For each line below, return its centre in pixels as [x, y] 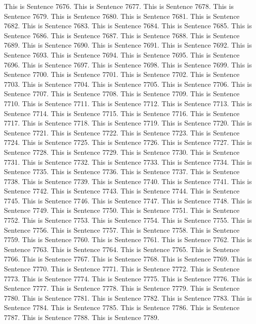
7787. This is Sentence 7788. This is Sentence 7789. [82, 317]
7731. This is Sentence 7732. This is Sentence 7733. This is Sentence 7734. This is [128, 162]
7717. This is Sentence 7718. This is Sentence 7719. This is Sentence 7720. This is [128, 123]
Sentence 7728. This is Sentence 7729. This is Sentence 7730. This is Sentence [122, 152]
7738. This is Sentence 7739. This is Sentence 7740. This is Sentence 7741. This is [128, 181]
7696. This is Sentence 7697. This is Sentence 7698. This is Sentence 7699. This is [128, 64]
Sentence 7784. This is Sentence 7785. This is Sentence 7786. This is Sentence [122, 307]
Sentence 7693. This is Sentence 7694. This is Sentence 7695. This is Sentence [122, 54]
